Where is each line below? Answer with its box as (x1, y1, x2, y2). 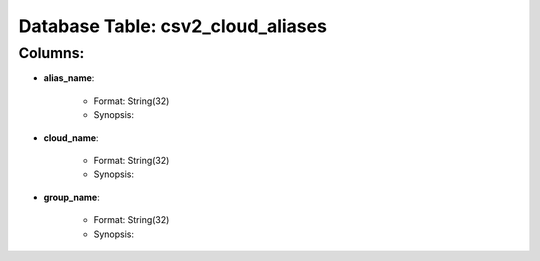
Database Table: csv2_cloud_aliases (18, 15, 327, 37)
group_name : (43, 191, 100, 203)
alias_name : (43, 72, 95, 84)
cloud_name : (43, 131, 99, 144)
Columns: (18, 44, 85, 62)
